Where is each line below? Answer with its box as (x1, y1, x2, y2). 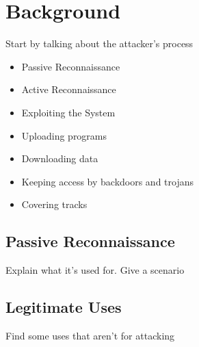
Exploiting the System (21, 105, 116, 119)
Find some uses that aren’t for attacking (5, 328, 175, 342)
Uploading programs (21, 128, 107, 142)
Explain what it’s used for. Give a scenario (5, 263, 185, 277)
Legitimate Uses (5, 296, 122, 318)
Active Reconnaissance (21, 82, 116, 97)
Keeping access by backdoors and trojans (21, 174, 194, 188)
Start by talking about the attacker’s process (5, 36, 194, 51)
